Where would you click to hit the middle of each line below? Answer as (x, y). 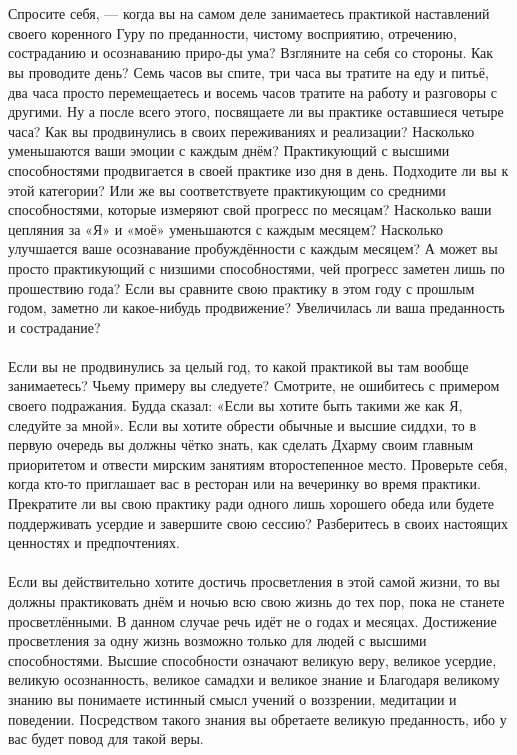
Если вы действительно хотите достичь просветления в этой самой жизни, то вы (254, 581)
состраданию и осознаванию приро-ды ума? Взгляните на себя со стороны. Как (251, 52)
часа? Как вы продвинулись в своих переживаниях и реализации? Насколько (241, 130)
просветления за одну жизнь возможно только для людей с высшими (217, 640)
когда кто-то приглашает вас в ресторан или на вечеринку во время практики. (244, 483)
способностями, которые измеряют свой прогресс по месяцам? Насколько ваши (250, 209)
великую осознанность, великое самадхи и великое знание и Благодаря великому (254, 679)
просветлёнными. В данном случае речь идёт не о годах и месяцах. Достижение (252, 620)
